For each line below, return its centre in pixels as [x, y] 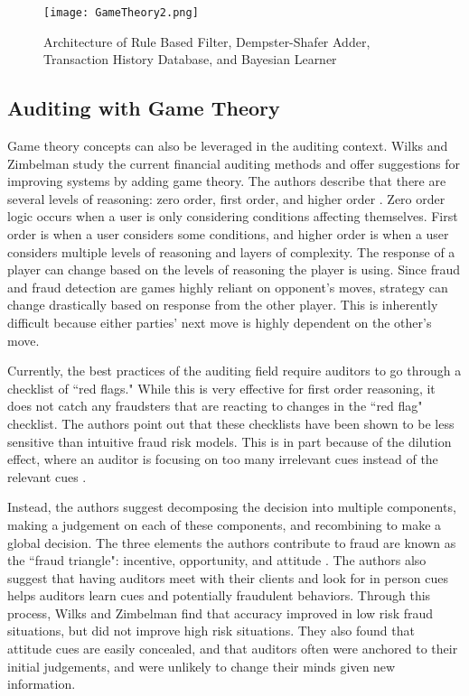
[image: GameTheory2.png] [121, 13]
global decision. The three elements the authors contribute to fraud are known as [232, 542]
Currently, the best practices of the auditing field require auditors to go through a [234, 371]
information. [42, 684]
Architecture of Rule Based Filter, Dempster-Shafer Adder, [207, 41]
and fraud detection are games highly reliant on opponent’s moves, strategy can [228, 287]
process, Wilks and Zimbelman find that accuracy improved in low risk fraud [220, 612]
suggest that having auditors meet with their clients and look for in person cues [228, 577]
